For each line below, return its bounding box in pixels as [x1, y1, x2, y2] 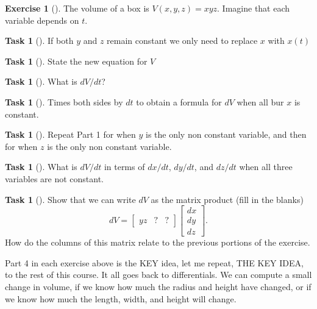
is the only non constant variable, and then [146, 128, 307, 141]
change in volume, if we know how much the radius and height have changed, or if [5, 280, 312, 293]
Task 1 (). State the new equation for [5, 54, 148, 67]
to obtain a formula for [136, 95, 222, 108]
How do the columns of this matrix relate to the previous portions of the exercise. [5, 236, 310, 249]
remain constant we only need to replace [107, 34, 258, 47]
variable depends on [5, 13, 79, 26]
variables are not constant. [5, 172, 104, 185]
